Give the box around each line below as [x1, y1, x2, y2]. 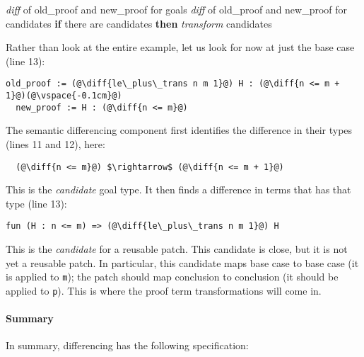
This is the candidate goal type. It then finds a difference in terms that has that [6, 182, 351, 197]
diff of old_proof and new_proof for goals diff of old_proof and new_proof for [6, 2, 348, 16]
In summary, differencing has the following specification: [6, 338, 249, 353]
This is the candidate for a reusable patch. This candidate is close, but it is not [6, 242, 348, 256]
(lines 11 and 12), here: [6, 136, 105, 151]
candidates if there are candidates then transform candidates [6, 16, 272, 30]
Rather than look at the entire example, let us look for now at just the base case [6, 40, 355, 55]
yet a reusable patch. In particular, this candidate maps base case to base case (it [6, 255, 359, 270]
